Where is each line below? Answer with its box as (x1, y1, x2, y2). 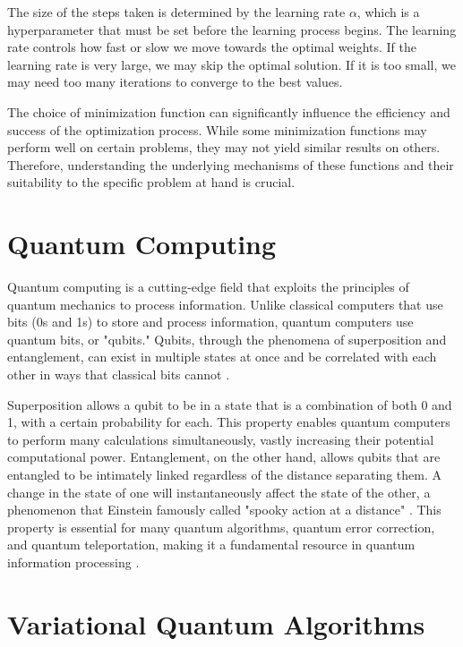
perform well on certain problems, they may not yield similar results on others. (7, 138, 441, 157)
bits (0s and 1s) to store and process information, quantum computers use (7, 312, 414, 331)
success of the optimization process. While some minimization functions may (7, 120, 427, 139)
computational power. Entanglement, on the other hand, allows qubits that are (7, 447, 441, 466)
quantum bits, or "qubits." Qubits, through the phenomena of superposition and (7, 329, 447, 348)
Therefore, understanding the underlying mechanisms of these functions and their (7, 155, 454, 174)
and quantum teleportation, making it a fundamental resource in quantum (7, 535, 416, 554)
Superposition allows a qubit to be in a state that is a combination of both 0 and (7, 395, 452, 413)
